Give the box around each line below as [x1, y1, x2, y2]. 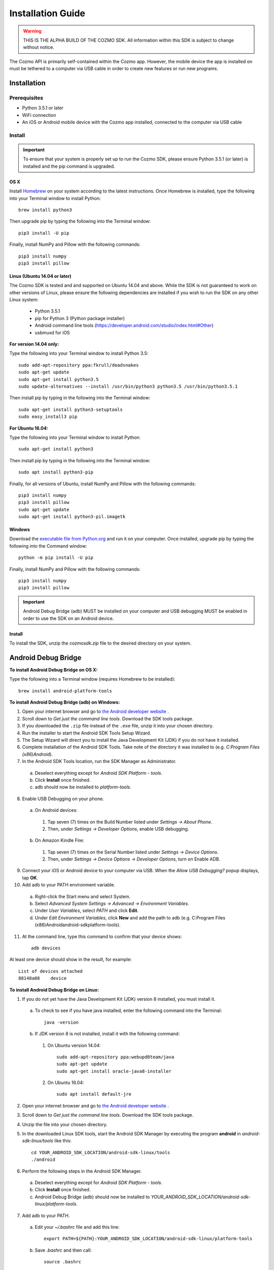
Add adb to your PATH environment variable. [22, 882, 115, 888]
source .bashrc [44, 1259, 82, 1265]
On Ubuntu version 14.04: [47, 1042, 101, 1049]
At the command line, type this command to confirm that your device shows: [22, 933, 182, 939]
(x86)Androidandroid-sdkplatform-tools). [35, 922, 121, 928]
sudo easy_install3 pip [18, 414, 78, 420]
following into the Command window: [9, 543, 87, 549]
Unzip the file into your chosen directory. [22, 1121, 108, 1127]
